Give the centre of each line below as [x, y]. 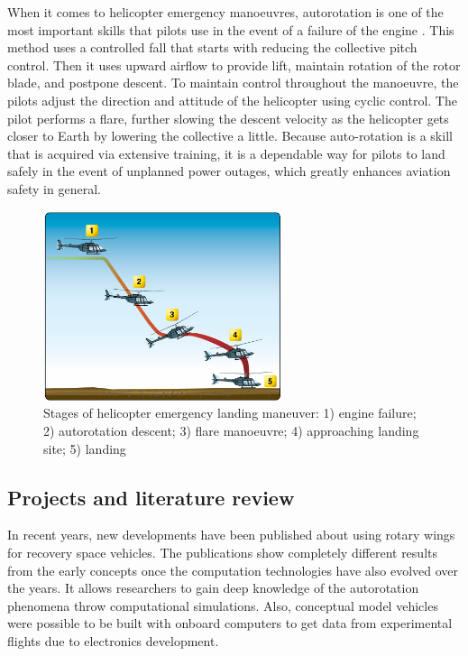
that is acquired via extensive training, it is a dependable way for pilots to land [226, 153]
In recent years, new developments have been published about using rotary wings [231, 535]
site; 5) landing [85, 448]
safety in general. [54, 188]
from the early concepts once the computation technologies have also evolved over [233, 570]
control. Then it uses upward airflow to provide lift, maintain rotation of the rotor [234, 65]
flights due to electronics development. [113, 640]
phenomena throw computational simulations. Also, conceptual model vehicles [223, 605]
